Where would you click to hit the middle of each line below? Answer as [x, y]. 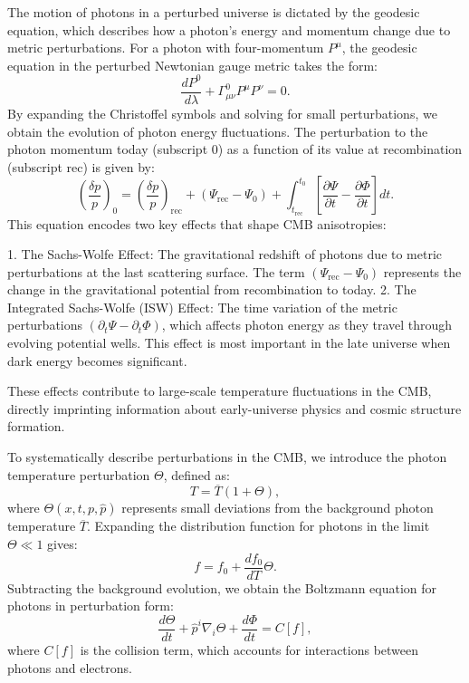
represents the [422, 271]
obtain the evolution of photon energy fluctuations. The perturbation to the [218, 131]
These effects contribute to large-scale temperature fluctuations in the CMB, [220, 391]
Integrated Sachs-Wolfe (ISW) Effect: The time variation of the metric [202, 307]
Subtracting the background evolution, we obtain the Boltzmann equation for [222, 587]
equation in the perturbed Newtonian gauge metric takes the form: [192, 65]
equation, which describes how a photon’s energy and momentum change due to [229, 29]
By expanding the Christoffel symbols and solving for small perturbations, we [222, 113]
